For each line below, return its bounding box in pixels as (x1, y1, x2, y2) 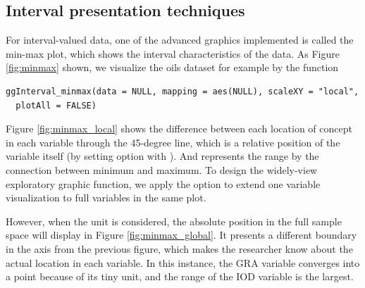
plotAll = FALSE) (16, 100, 97, 111)
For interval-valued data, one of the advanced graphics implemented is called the (6, 32, 354, 47)
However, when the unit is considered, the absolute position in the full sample (6, 213, 342, 228)
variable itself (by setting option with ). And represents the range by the (6, 149, 319, 163)
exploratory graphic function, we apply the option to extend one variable (6, 176, 321, 191)
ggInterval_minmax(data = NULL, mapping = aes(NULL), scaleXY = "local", (6, 86, 359, 96)
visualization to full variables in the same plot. (6, 190, 206, 205)
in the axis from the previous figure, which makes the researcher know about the (6, 241, 353, 256)
